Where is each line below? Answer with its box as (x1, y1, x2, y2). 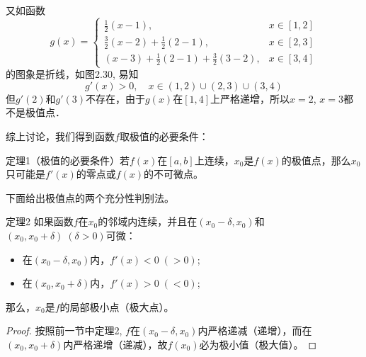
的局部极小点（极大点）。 (59, 299, 174, 314)
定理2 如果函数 (6, 214, 74, 229)
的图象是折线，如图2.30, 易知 (6, 67, 139, 81)
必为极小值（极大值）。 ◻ (199, 336, 317, 351)
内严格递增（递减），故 (63, 336, 168, 351)
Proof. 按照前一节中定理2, (6, 323, 122, 338)
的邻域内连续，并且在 (98, 214, 198, 229)
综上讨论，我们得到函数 (6, 128, 115, 143)
